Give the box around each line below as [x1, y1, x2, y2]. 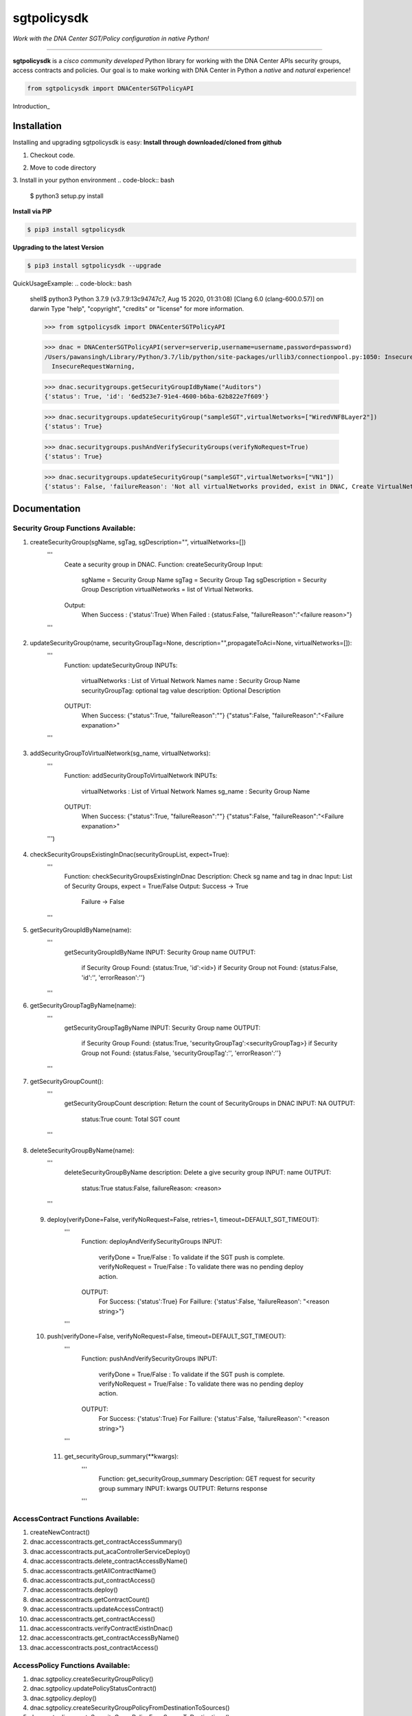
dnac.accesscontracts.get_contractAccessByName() [30, 1634, 180, 1642]
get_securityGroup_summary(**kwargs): [64, 1452, 179, 1461]
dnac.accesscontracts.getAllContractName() [30, 1566, 157, 1575]
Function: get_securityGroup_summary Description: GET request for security [98, 1474, 315, 1483]
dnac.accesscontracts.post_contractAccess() [30, 1643, 159, 1651]
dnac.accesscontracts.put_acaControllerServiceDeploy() [30, 1547, 191, 1555]
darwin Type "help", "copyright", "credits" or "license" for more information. [30, 304, 244, 312]
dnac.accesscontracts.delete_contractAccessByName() [30, 1557, 188, 1565]
